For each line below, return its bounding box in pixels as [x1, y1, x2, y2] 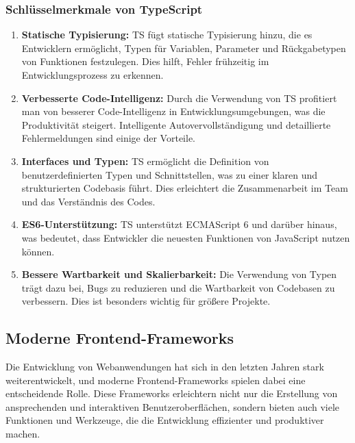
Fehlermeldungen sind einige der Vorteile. [21, 131, 195, 145]
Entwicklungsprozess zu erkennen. [21, 68, 164, 81]
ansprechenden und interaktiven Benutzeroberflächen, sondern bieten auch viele [5, 399, 340, 414]
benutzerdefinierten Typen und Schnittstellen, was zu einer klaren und [21, 167, 318, 181]
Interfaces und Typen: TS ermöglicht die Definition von [21, 153, 269, 168]
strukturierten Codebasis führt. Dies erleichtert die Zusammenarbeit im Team [21, 181, 348, 195]
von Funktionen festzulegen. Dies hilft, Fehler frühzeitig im [21, 54, 269, 68]
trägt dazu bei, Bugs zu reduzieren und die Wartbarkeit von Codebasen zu [21, 280, 335, 294]
